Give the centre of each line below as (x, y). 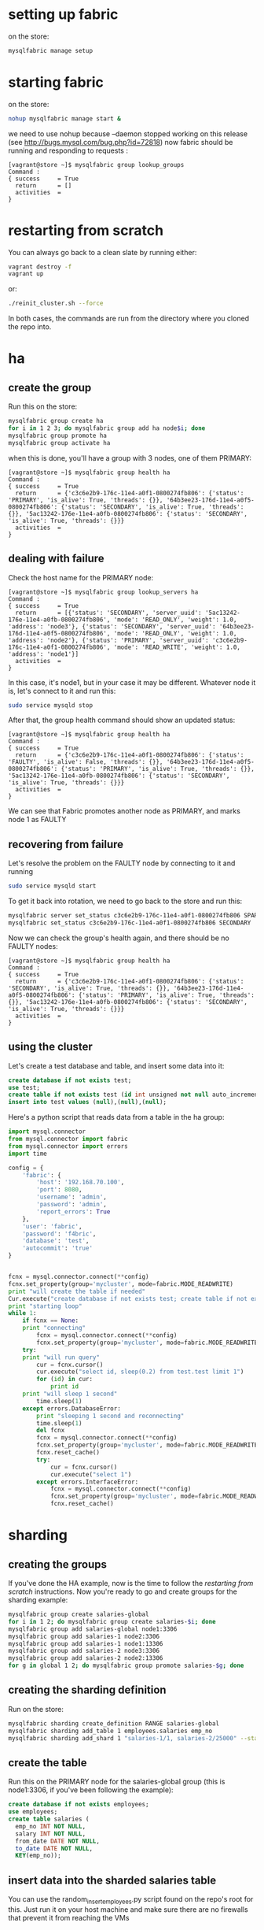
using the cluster (50, 1047)
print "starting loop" (45, 1306)
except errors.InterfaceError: (88, 1482)
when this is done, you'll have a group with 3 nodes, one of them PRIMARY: (130, 457)
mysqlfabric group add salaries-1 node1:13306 (86, 1643)
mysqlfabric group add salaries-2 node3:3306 (84, 1651)
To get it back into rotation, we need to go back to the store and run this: (125, 901)
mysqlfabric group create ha (56, 421)
